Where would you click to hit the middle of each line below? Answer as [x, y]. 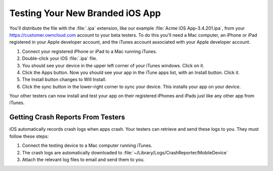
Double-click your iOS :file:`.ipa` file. [60, 58]
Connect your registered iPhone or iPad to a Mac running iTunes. [89, 51]
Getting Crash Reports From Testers [67, 117]
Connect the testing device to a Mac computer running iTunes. [87, 145]
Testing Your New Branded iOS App [85, 13]
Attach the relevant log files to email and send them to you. [83, 159]
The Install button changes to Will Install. [64, 79]
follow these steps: [29, 136]
